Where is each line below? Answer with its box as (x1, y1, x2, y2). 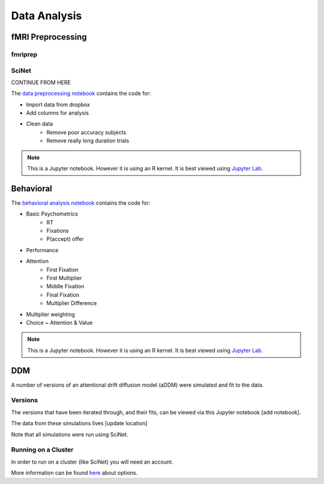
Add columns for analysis (26, 109, 89, 116)
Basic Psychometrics (26, 210, 78, 217)
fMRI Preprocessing (11, 32, 87, 42)
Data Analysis (11, 9, 82, 22)
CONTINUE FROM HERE (11, 79, 71, 86)
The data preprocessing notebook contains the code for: (11, 90, 151, 97)
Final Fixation (46, 291, 79, 298)
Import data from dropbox (26, 101, 90, 108)
